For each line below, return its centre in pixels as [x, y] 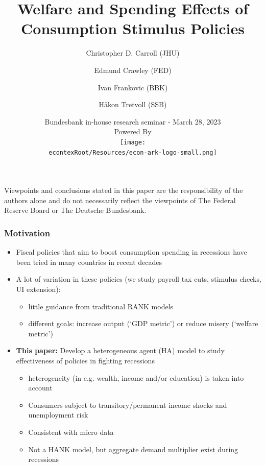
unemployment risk [58, 415]
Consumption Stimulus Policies [133, 28]
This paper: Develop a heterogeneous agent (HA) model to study [120, 350]
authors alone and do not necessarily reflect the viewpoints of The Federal [120, 200]
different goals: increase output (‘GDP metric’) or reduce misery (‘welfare [143, 323]
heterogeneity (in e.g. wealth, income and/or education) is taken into [136, 377]
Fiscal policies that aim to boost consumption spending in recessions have [131, 252]
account [40, 388]
